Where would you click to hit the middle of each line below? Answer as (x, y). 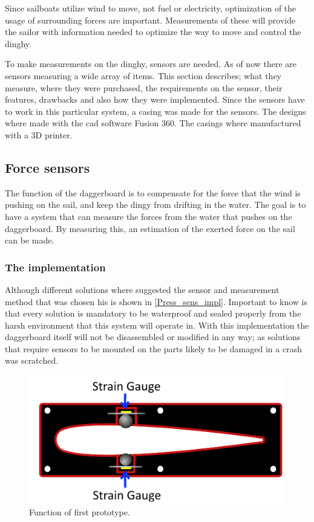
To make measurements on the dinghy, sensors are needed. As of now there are (151, 64)
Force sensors (47, 167)
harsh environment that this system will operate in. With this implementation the (157, 325)
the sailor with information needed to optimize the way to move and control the (153, 32)
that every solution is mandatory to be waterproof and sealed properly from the (153, 313)
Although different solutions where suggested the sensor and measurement (142, 289)
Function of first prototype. (80, 512)
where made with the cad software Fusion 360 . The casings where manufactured (153, 123)
